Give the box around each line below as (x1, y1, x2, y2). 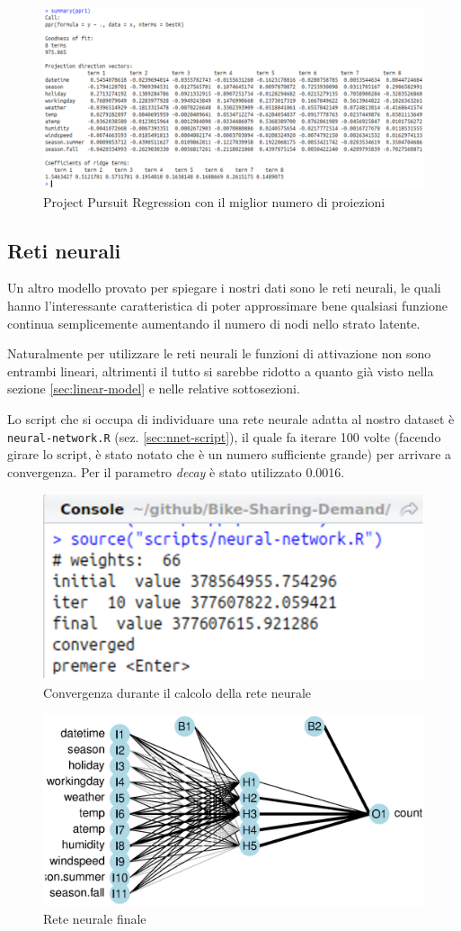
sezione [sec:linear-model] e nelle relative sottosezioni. (7, 379, 300, 398)
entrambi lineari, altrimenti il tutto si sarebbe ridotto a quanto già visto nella (7, 361, 434, 380)
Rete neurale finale (43, 908, 146, 927)
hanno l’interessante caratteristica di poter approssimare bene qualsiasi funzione (7, 296, 448, 315)
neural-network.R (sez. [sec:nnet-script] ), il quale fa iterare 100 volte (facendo (7, 427, 441, 446)
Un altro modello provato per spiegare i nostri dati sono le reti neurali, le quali (7, 278, 441, 297)
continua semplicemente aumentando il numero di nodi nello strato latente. (7, 313, 421, 332)
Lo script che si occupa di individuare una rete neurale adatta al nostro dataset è (7, 410, 455, 429)
